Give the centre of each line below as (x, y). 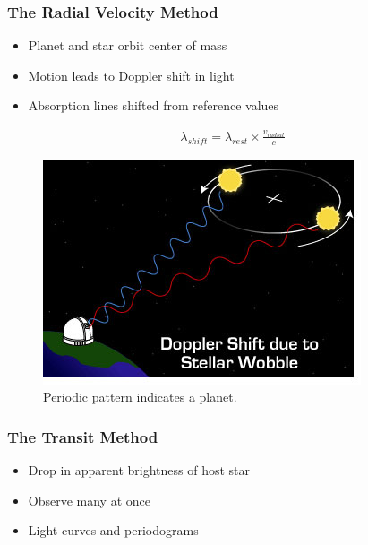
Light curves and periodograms (113, 530)
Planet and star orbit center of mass (128, 45)
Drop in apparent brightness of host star (139, 470)
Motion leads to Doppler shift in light (131, 75)
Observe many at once (90, 500)
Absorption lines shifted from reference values (154, 105)
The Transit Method (83, 436)
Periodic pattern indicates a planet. (140, 397)
